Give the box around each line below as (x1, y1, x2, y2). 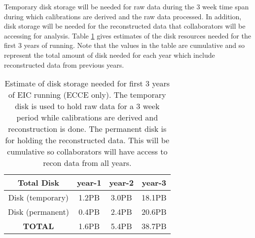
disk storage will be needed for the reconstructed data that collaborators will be (4, 21, 246, 31)
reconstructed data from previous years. (4, 59, 124, 70)
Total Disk (17, 177, 59, 189)
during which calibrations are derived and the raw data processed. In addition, (4, 11, 242, 21)
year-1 (76, 177, 102, 189)
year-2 (109, 177, 134, 189)
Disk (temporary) (8, 192, 69, 203)
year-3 (142, 177, 167, 189)
